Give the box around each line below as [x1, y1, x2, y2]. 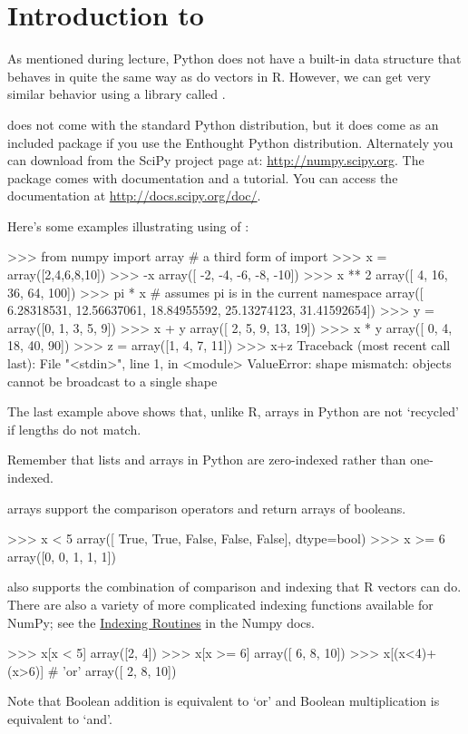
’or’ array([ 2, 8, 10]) [63, 661, 177, 680]
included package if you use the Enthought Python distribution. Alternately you [7, 132, 453, 152]
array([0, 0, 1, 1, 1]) [7, 546, 116, 565]
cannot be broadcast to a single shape [7, 371, 218, 390]
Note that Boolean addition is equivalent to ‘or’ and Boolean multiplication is [7, 691, 440, 710]
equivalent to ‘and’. [7, 709, 112, 728]
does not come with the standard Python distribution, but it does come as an [7, 114, 439, 133]
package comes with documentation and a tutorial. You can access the [7, 168, 398, 187]
